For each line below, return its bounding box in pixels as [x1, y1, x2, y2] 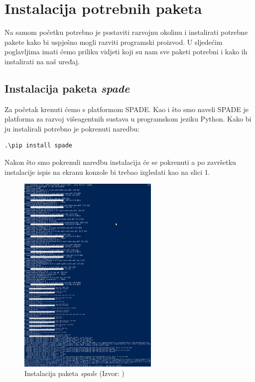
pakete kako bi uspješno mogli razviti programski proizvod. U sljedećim [4, 36, 223, 47]
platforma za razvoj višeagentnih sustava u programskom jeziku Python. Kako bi [4, 114, 252, 124]
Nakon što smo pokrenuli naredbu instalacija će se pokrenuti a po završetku [4, 157, 236, 167]
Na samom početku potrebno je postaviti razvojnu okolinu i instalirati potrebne [4, 27, 248, 37]
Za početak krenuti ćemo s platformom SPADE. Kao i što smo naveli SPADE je [4, 104, 249, 114]
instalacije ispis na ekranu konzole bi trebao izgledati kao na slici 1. [4, 166, 210, 177]
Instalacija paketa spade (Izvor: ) [24, 368, 125, 379]
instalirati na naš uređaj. [4, 56, 80, 66]
